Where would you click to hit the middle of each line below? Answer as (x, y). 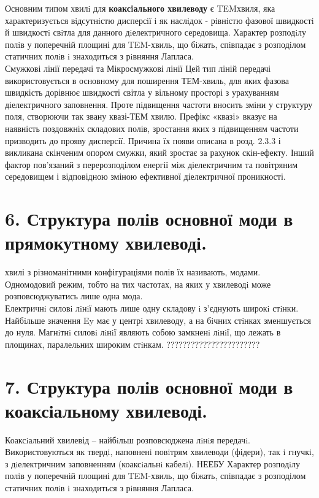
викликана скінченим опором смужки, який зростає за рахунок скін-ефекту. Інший (159, 152)
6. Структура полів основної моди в (149, 219)
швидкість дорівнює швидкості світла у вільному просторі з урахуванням (142, 92)
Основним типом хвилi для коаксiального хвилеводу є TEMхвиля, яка (140, 8)
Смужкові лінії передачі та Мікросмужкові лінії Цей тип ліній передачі (138, 68)
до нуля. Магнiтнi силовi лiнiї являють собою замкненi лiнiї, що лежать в (143, 332)
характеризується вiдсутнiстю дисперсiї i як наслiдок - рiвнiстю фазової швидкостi (159, 20)
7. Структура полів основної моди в (149, 386)
